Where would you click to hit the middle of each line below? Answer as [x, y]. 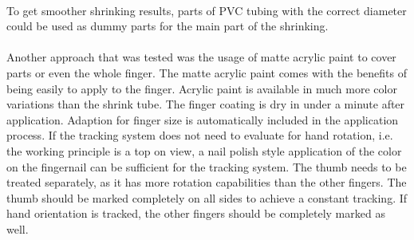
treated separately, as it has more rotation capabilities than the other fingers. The [207, 182]
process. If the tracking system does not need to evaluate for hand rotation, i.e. [200, 135]
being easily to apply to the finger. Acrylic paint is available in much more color [202, 88]
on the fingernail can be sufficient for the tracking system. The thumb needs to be [207, 166]
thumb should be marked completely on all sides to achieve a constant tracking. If [207, 197]
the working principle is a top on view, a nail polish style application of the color [204, 150]
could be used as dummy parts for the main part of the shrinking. [168, 26]
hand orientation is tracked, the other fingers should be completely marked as [196, 213]
